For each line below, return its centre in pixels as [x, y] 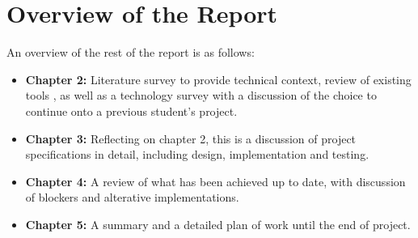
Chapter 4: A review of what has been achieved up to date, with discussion [215, 181]
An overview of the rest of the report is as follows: [131, 52]
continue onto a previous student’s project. [131, 110]
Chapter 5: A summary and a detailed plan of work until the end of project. [218, 224]
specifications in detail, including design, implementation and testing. [197, 154]
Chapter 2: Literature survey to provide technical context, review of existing [218, 79]
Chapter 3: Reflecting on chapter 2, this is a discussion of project [191, 138]
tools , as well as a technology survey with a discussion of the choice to [201, 95]
